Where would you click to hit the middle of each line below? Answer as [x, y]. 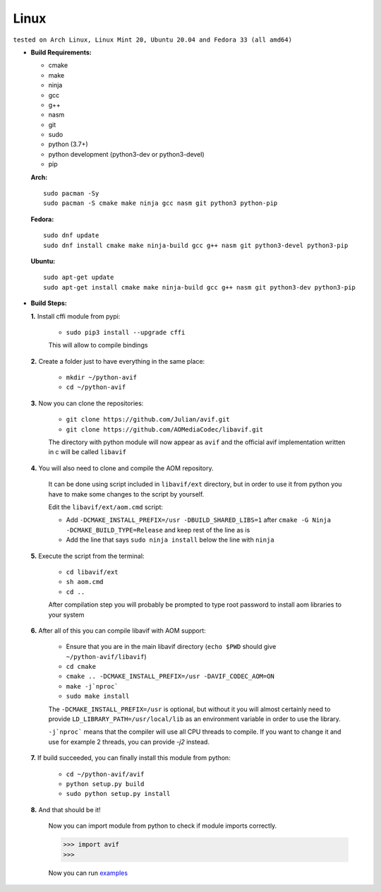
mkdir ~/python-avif [102, 377]
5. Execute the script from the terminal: [87, 556]
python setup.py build [105, 784]
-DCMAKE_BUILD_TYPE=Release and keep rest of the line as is [158, 530]
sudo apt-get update [79, 278]
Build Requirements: [61, 52]
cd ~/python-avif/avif [105, 774]
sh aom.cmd [85, 582]
